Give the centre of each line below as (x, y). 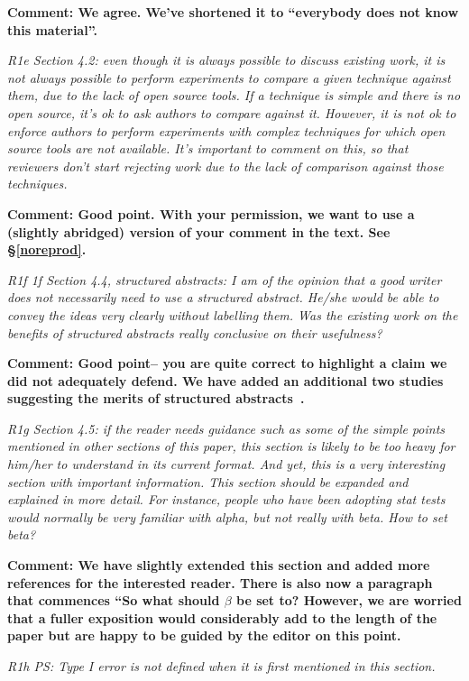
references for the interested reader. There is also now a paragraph (220, 582)
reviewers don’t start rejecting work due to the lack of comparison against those (225, 166)
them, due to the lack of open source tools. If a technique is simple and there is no (234, 95)
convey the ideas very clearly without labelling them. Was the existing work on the (233, 314)
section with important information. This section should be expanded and (208, 481)
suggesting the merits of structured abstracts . (156, 398)
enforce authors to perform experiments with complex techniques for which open (226, 130)
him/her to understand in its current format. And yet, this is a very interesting (226, 464)
